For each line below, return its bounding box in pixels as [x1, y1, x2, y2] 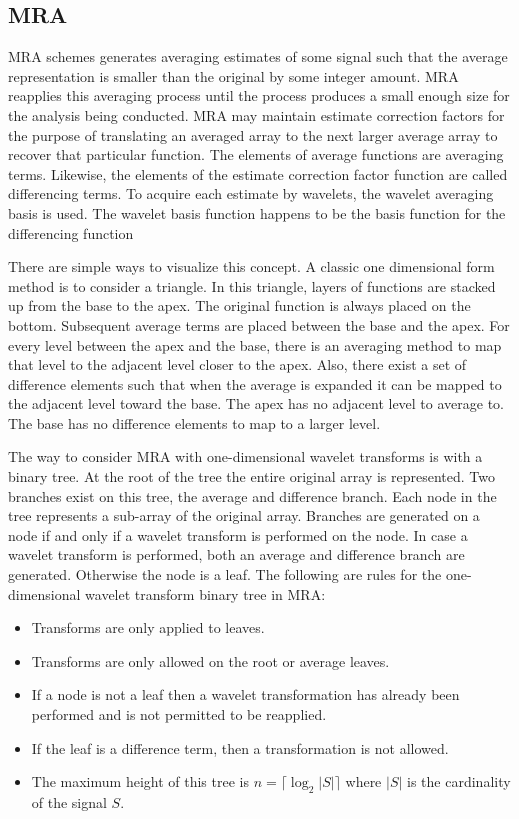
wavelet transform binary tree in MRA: [85, 583, 326, 604]
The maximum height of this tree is [31, 771, 249, 792]
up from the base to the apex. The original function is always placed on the [8, 295, 471, 316]
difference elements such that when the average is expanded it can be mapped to [8, 373, 502, 394]
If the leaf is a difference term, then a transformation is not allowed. [31, 737, 449, 758]
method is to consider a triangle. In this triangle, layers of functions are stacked [8, 275, 496, 296]
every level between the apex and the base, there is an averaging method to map [8, 334, 502, 355]
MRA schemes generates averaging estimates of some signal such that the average [8, 46, 508, 67]
